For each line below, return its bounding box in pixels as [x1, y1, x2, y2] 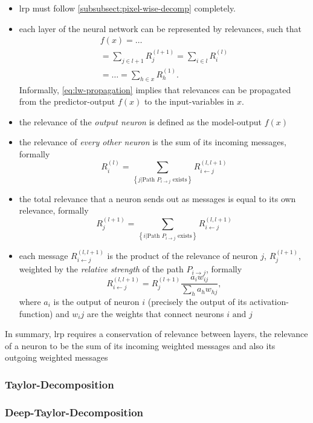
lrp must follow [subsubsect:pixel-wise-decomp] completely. [19, 2, 236, 14]
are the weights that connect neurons [86, 307, 224, 320]
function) [19, 307, 53, 320]
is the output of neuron [53, 295, 140, 307]
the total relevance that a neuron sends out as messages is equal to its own [19, 192, 296, 205]
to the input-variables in [144, 95, 234, 108]
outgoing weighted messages [5, 351, 108, 364]
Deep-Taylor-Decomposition [5, 404, 144, 419]
